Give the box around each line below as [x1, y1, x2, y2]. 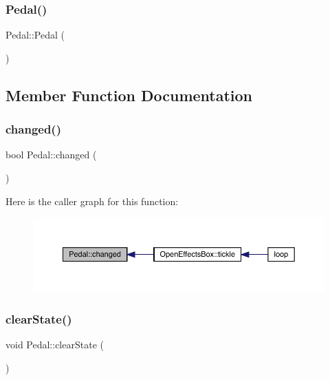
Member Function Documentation [5, 84, 253, 105]
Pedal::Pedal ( [5, 28, 65, 42]
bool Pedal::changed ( [5, 147, 97, 162]
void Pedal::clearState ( [5, 337, 104, 352]
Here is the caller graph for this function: [5, 193, 179, 208]
